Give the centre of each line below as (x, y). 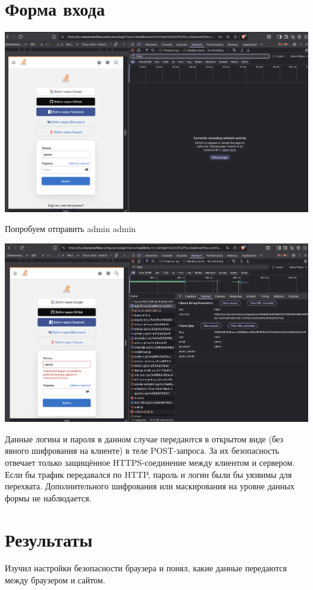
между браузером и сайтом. (55, 580)
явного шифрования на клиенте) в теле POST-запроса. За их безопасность (142, 450)
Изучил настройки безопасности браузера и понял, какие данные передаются (146, 568)
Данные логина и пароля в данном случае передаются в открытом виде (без (144, 438)
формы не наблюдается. (48, 497)
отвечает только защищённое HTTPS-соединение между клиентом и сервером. (150, 462)
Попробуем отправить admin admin (70, 229)
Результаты (49, 539)
